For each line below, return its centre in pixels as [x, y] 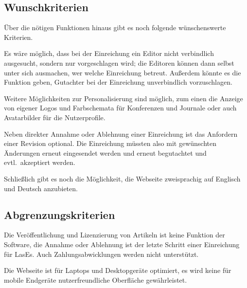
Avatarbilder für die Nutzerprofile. [55, 117]
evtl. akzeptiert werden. [40, 162]
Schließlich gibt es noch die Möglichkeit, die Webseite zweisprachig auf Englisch [122, 178]
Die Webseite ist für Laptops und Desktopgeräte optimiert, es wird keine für [118, 270]
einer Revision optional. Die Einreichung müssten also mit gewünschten [110, 143]
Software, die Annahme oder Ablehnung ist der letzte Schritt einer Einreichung [122, 244]
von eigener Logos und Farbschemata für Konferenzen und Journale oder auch [120, 108]
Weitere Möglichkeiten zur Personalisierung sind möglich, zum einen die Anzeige [123, 98]
